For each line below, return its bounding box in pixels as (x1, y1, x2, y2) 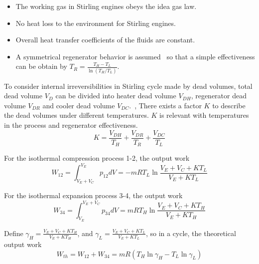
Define (4, 228, 23, 238)
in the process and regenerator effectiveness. (4, 120, 138, 130)
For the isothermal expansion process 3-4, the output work (4, 190, 183, 201)
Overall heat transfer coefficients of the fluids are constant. (15, 34, 195, 45)
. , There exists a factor (129, 100, 202, 110)
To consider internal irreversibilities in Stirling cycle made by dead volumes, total (4, 80, 253, 91)
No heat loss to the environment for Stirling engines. (15, 17, 176, 28)
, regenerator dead (191, 90, 247, 101)
